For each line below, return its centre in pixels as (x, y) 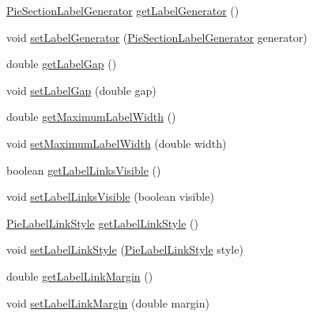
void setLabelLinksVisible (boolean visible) (110, 196)
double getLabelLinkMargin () (80, 275)
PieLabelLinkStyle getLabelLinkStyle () (102, 223)
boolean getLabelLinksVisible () (84, 170)
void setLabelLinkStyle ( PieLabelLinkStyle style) (125, 249)
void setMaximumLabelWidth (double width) (117, 143)
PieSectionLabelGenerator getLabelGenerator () (123, 10)
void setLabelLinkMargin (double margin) (108, 302)
